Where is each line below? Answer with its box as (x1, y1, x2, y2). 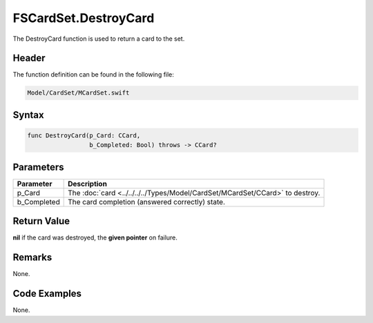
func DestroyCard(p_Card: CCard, (27, 132, 141, 139)
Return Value (12, 215, 70, 227)
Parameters (12, 161, 64, 173)
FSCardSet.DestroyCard (12, 10, 155, 26)
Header (12, 52, 46, 64)
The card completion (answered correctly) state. (68, 197, 226, 206)
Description (68, 179, 107, 188)
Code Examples (12, 288, 82, 300)
